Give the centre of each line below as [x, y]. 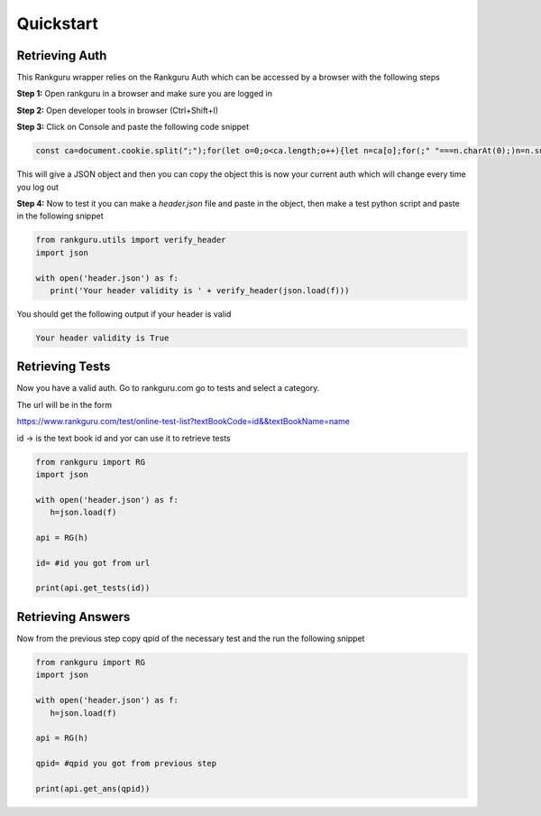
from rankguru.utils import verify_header [131, 240]
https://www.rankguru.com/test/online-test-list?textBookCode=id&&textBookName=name [183, 422]
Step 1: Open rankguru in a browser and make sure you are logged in [144, 94]
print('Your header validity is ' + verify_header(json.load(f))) [200, 290]
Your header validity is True [102, 338]
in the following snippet [60, 216]
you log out [37, 187]
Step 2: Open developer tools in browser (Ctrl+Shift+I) [118, 110]
